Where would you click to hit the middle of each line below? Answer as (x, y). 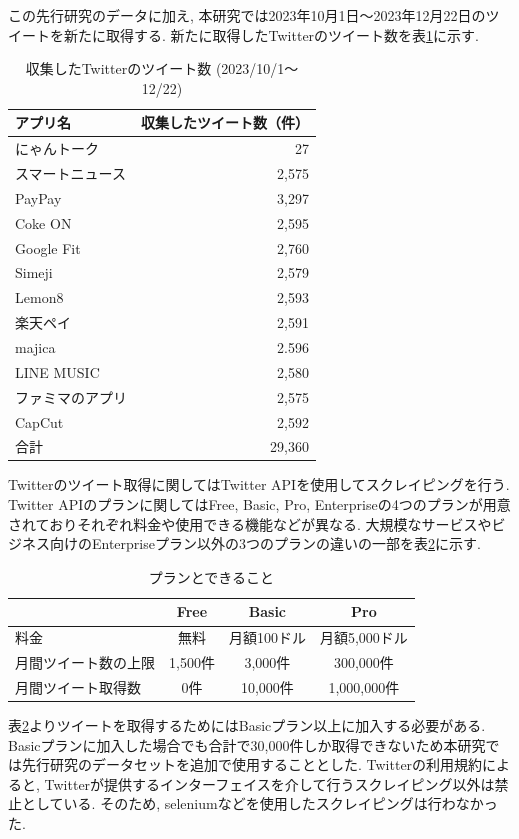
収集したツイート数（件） (225, 122)
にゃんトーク (57, 148)
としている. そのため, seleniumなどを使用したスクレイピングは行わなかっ (259, 803)
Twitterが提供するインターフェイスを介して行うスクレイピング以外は (269, 783)
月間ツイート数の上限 (85, 662)
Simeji (34, 272)
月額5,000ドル (363, 637)
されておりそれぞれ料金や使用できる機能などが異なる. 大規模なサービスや (250, 523)
